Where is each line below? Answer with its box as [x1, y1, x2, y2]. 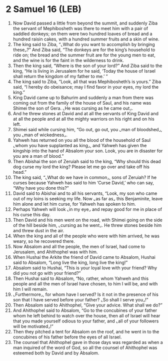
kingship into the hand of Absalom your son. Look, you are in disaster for [12, 148, 163, 154]
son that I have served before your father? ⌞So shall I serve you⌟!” [12, 296, 148, 302]
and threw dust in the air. [12, 227, 64, 233]
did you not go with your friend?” [12, 270, 81, 276]
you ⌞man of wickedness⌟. [12, 132, 68, 138]
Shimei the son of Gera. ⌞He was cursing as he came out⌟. [12, 105, 133, 111]
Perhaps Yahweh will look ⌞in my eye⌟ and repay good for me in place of [12, 206, 162, 212]
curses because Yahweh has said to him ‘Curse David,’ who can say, [12, 179, 154, 186]
